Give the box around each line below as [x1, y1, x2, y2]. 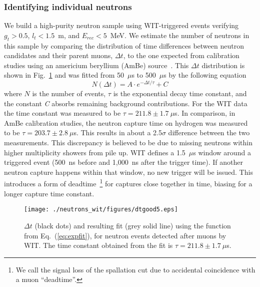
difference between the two [168, 127, 250, 138]
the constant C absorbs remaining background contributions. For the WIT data [4, 98, 247, 108]
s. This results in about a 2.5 [73, 127, 162, 138]
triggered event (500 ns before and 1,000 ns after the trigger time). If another [4, 157, 243, 167]
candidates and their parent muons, [4, 50, 113, 61]
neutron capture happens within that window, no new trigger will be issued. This [4, 166, 253, 177]
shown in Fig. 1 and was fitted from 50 [4, 70, 124, 80]
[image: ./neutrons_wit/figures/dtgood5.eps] [24, 206, 178, 213]
